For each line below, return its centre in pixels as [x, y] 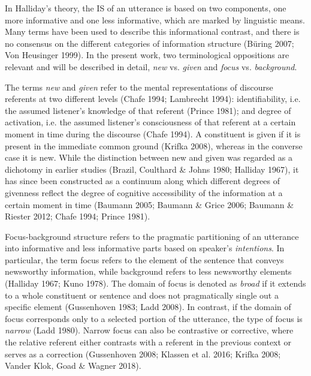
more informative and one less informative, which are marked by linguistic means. [155, 19]
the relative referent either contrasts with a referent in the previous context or [148, 342]
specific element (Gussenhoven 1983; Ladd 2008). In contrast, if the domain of [148, 307]
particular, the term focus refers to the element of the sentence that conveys [144, 259]
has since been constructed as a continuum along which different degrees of [142, 181]
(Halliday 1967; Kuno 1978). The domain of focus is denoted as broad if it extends [155, 283]
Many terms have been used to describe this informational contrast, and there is [152, 31]
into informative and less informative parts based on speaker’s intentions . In [145, 248]
